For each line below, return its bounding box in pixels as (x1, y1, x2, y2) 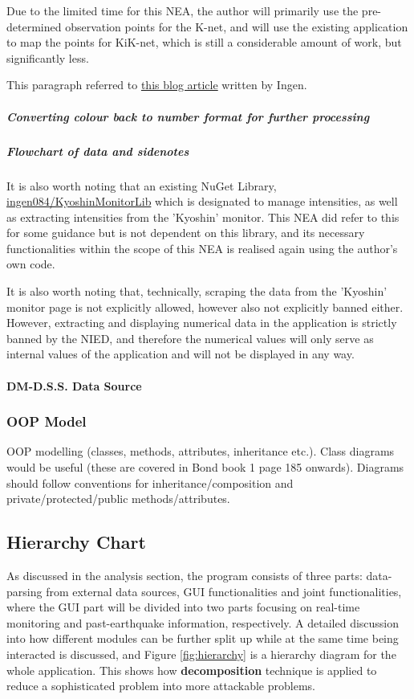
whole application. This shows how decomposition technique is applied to (6, 661, 377, 678)
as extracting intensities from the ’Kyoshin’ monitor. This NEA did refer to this (6, 208, 400, 225)
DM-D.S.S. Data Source (6, 377, 142, 394)
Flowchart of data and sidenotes (6, 142, 189, 159)
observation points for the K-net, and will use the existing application (65, 18, 408, 35)
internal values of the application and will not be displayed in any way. (6, 345, 355, 362)
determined (6, 18, 62, 35)
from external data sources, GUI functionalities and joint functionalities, (46, 582, 402, 599)
